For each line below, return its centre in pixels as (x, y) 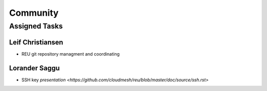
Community (34, 13)
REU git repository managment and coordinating (70, 54)
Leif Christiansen (36, 42)
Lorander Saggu (35, 68)
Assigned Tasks (36, 26)
